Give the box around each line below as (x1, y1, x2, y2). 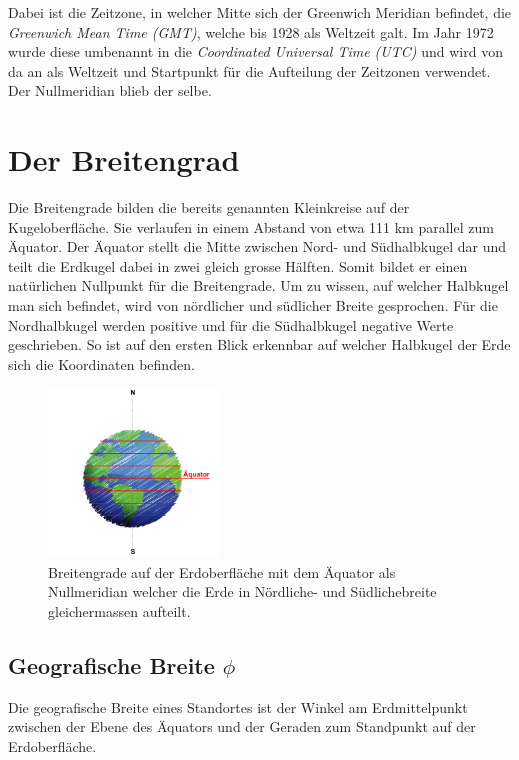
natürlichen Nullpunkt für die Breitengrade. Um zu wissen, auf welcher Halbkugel (8, 275, 509, 296)
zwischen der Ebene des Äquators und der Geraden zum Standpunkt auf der (8, 716, 476, 737)
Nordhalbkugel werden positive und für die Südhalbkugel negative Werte (8, 314, 454, 335)
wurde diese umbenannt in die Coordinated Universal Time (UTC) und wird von (8, 41, 503, 62)
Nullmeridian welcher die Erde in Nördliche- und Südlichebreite (48, 581, 437, 602)
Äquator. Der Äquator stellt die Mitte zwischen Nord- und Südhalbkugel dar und (8, 236, 506, 257)
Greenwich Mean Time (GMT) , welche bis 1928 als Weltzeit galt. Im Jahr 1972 (8, 21, 494, 42)
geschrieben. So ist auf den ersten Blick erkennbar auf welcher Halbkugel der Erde (8, 334, 511, 355)
